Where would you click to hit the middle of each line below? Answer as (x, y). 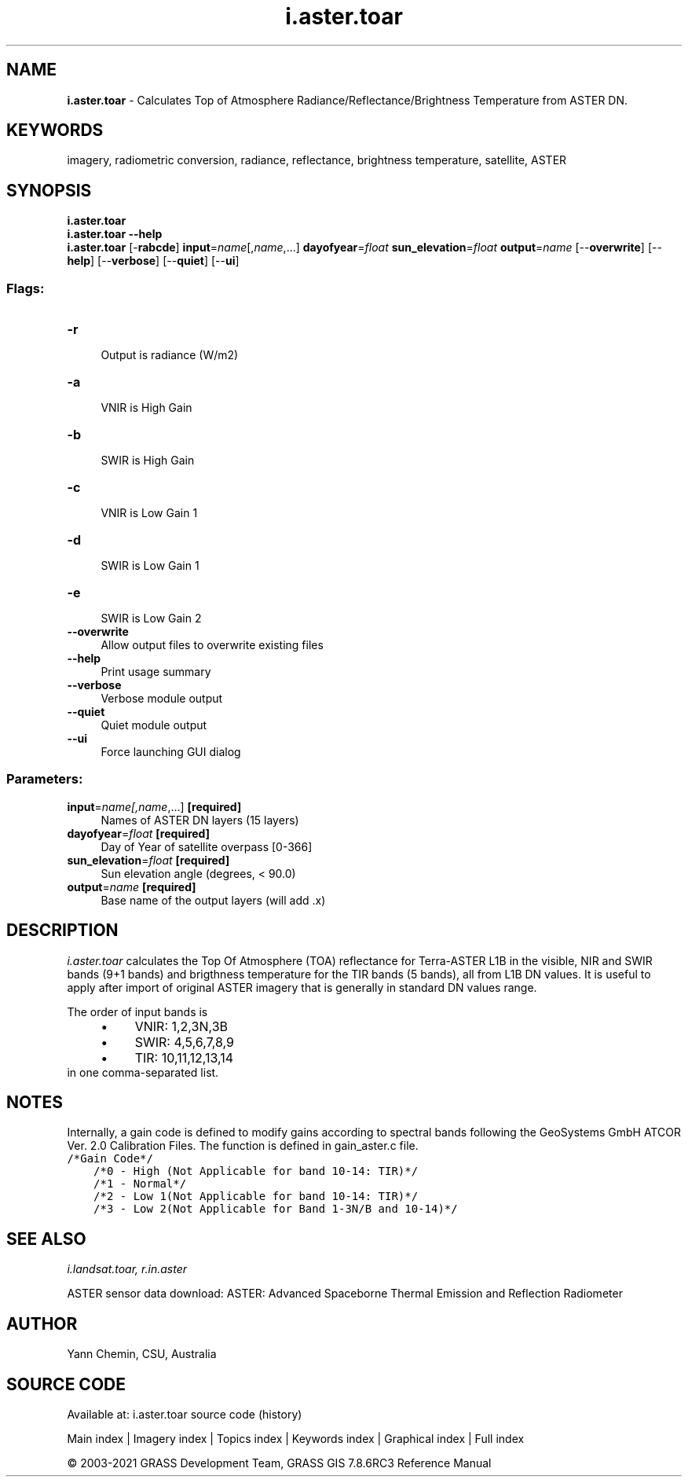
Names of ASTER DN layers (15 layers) (200, 820)
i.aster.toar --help (115, 234)
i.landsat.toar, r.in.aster (127, 1269)
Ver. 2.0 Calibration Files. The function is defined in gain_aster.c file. (243, 1146)
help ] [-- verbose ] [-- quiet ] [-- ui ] (153, 261)
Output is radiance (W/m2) (170, 355)
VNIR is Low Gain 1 (149, 513)
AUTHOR (42, 1323)
